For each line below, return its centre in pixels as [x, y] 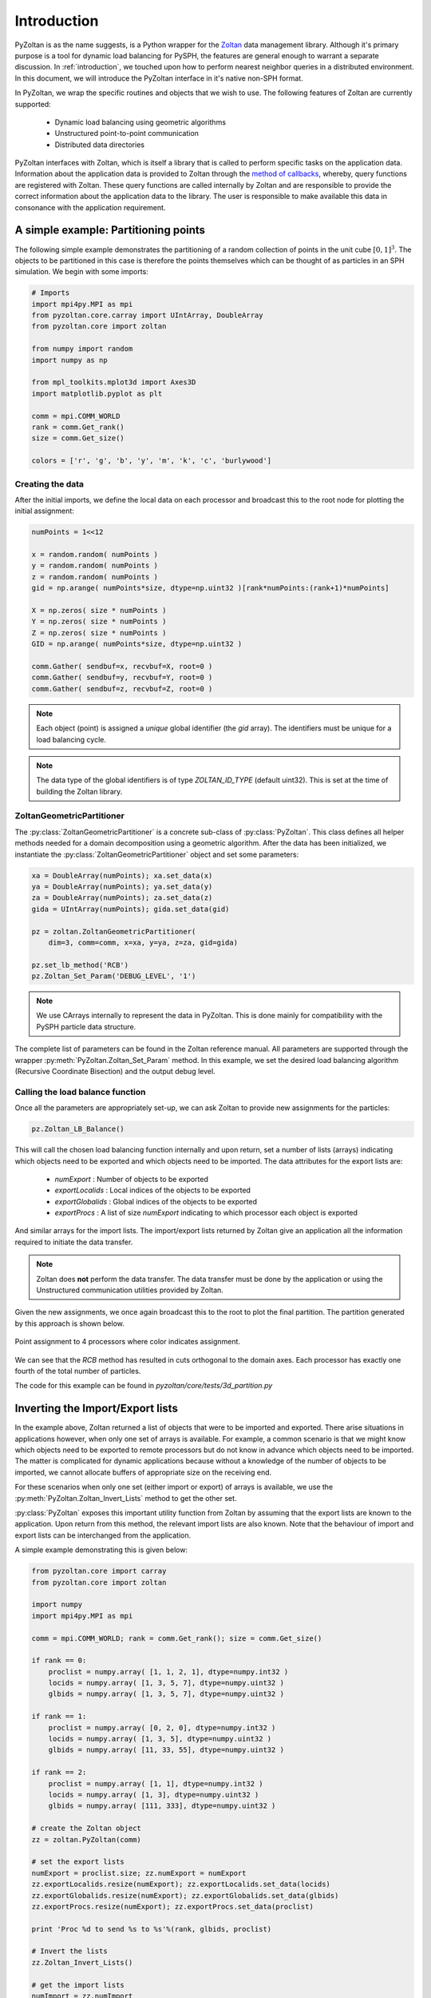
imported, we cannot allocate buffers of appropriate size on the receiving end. [143, 1472]
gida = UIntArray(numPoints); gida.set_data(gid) [130, 909]
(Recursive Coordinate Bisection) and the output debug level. [115, 1072]
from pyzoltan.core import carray [99, 1571]
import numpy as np [69, 360]
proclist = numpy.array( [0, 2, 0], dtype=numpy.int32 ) [162, 1727]
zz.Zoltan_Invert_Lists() [82, 1962]
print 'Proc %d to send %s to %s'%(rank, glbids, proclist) [152, 1929]
